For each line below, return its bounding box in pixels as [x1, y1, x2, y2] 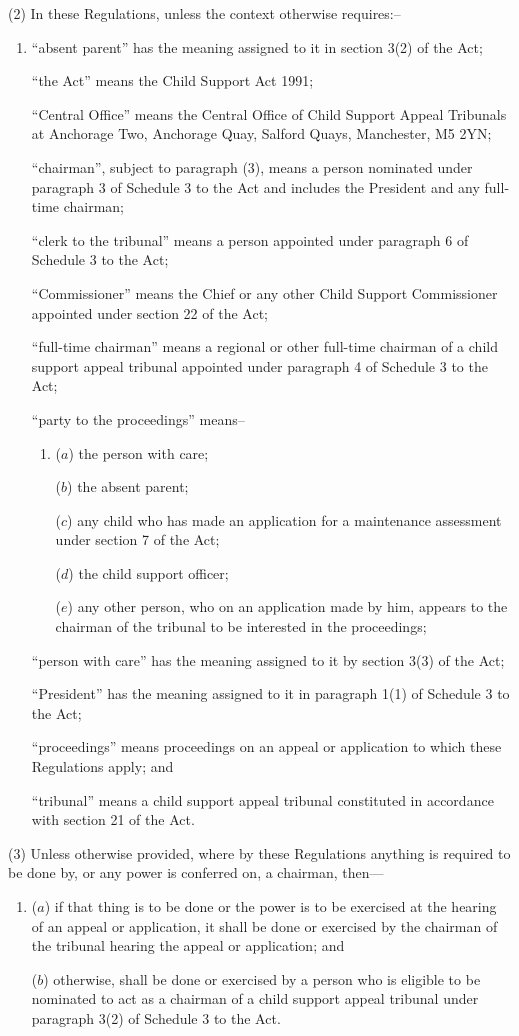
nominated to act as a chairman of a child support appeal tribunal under [31, 988, 479, 1009]
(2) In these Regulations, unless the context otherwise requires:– [8, 3, 401, 23]
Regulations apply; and [31, 756, 174, 777]
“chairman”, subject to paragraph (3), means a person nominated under [31, 156, 473, 177]
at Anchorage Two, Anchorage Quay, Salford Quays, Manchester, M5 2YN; [31, 123, 492, 144]
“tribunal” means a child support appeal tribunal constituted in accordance [31, 789, 494, 810]
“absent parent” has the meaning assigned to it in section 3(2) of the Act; [31, 36, 483, 57]
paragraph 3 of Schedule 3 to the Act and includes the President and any [31, 176, 480, 197]
